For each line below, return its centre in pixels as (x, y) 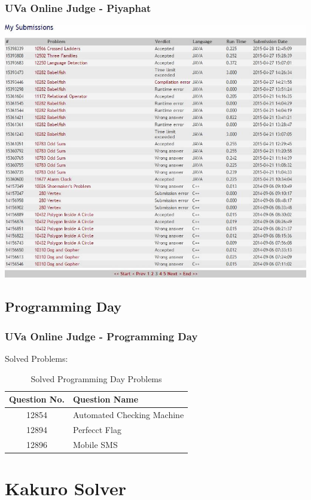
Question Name (106, 399)
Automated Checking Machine (128, 414)
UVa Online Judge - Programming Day (101, 336)
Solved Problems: (36, 358)
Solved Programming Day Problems (96, 378)
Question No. (37, 399)
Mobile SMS (95, 444)
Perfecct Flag (97, 429)
